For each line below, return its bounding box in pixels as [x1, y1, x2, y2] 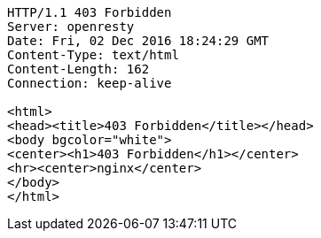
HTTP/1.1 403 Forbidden [7, 5, 172, 19]
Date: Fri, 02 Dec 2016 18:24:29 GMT [7, 34, 270, 48]
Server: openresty [7, 19, 135, 34]
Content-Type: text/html [7, 48, 179, 62]
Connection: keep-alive [7, 76, 172, 90]
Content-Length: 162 [7, 62, 150, 76]
